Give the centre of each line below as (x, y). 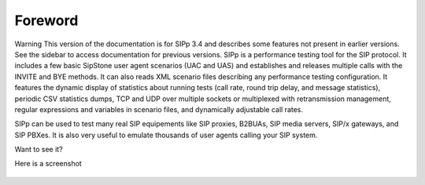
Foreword (46, 20)
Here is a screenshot (48, 164)
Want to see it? (39, 150)
